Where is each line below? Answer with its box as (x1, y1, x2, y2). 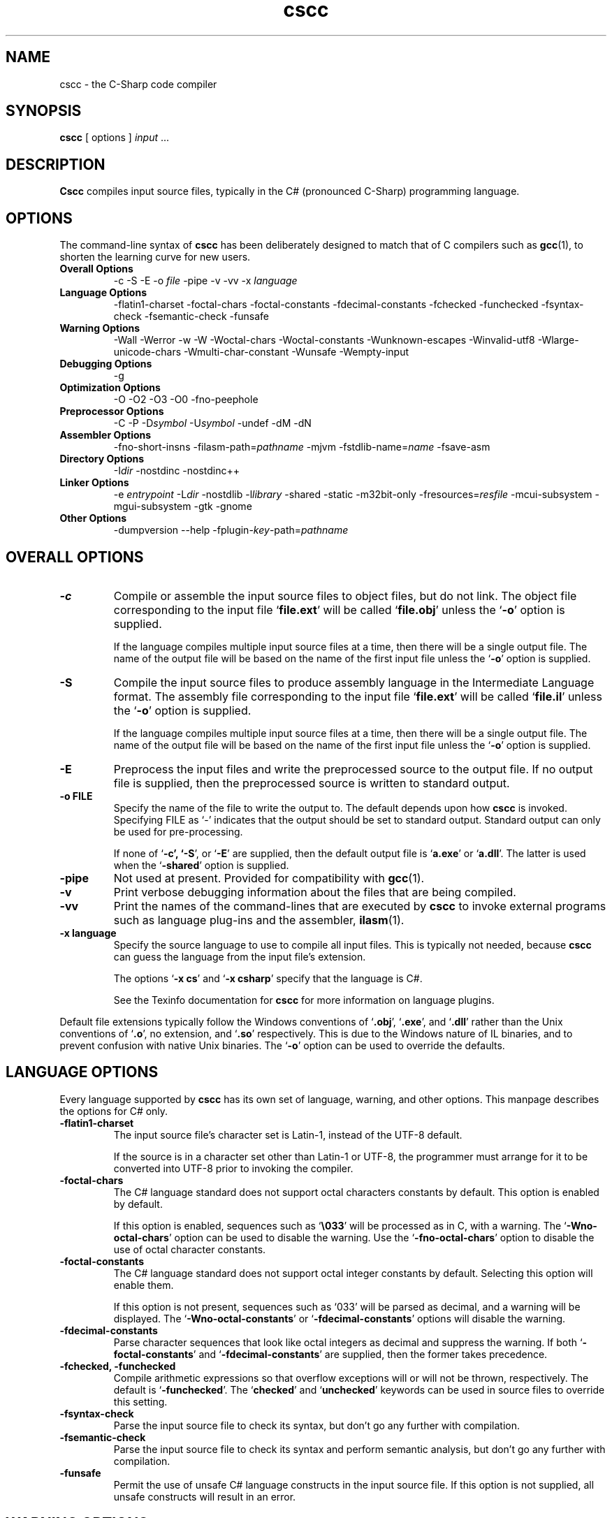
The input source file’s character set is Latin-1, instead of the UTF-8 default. (113, 1128, 462, 1141)
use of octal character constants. (113, 1243, 266, 1255)
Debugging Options (59, 358, 152, 370)
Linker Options (59, 476, 129, 489)
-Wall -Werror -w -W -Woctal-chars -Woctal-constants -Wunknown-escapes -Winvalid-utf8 (113, 334, 535, 346)
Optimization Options (59, 381, 161, 394)
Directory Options (59, 453, 145, 465)
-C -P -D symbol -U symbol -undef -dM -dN (113, 417, 312, 430)
